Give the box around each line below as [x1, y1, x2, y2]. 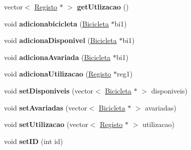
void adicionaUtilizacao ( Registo [4, 68, 111, 79]
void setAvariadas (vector [4, 102, 87, 112]
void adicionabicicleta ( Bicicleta [4, 18, 109, 28]
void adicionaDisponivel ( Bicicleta [4, 35, 117, 45]
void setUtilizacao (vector [4, 119, 88, 129]
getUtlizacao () [77, 1, 129, 11]
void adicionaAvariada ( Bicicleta [4, 51, 111, 62]
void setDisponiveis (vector [4, 85, 94, 95]
